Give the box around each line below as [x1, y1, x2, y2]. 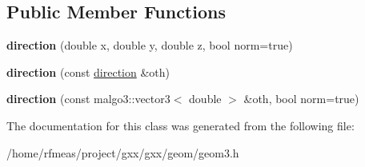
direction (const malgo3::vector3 [6, 90, 170, 107]
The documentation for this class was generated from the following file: [6, 117, 355, 133]
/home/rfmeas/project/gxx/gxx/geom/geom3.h [6, 144, 239, 161]
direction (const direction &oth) [6, 63, 170, 80]
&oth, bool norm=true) [243, 90, 359, 107]
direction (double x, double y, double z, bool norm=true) [6, 37, 293, 54]
